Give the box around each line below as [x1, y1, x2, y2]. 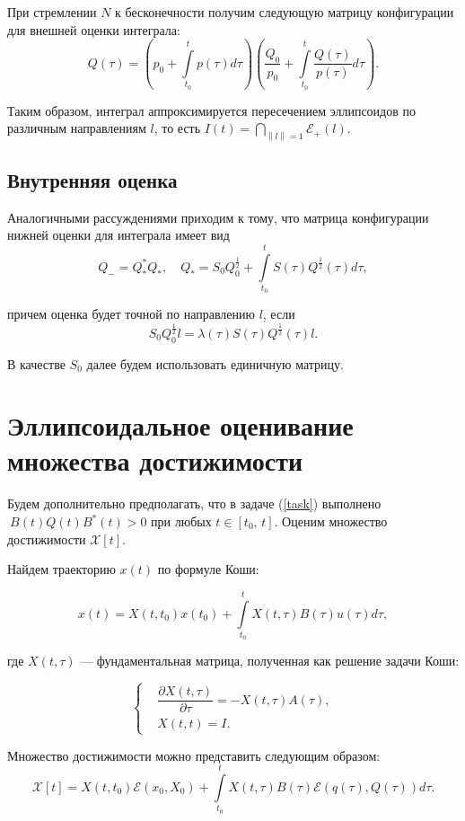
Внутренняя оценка [7, 165, 178, 193]
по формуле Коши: [157, 560, 259, 578]
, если [262, 305, 295, 323]
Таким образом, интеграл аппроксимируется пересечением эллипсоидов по [7, 101, 416, 119]
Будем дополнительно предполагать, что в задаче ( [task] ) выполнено [7, 494, 382, 513]
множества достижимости [7, 442, 303, 479]
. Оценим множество [274, 512, 388, 530]
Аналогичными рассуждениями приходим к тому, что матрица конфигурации [7, 207, 429, 226]
